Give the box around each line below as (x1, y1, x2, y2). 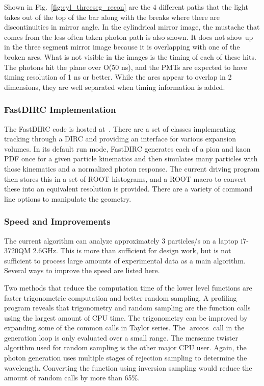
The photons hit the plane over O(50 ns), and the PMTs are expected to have (4, 61, 247, 72)
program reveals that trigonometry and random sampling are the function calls (4, 302, 251, 313)
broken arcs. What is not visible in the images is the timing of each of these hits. (4, 51, 256, 62)
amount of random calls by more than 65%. (4, 372, 140, 383)
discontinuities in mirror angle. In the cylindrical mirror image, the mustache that (4, 21, 260, 32)
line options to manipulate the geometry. (4, 193, 131, 204)
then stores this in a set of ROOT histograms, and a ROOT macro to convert (4, 173, 247, 184)
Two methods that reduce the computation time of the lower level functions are (4, 282, 252, 293)
